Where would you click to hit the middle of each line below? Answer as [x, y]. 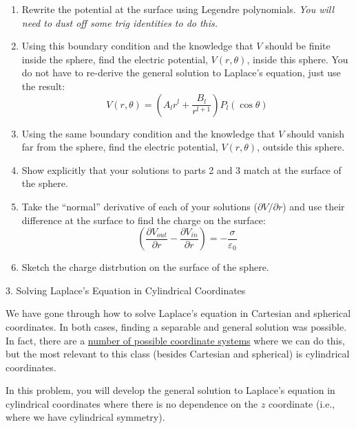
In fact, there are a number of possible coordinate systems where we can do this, [175, 340]
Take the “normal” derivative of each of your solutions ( [139, 206]
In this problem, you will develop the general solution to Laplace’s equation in [170, 390]
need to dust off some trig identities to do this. [120, 22]
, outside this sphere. [301, 147]
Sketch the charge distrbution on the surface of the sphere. [145, 267]
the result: [43, 86]
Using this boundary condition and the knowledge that [137, 46]
